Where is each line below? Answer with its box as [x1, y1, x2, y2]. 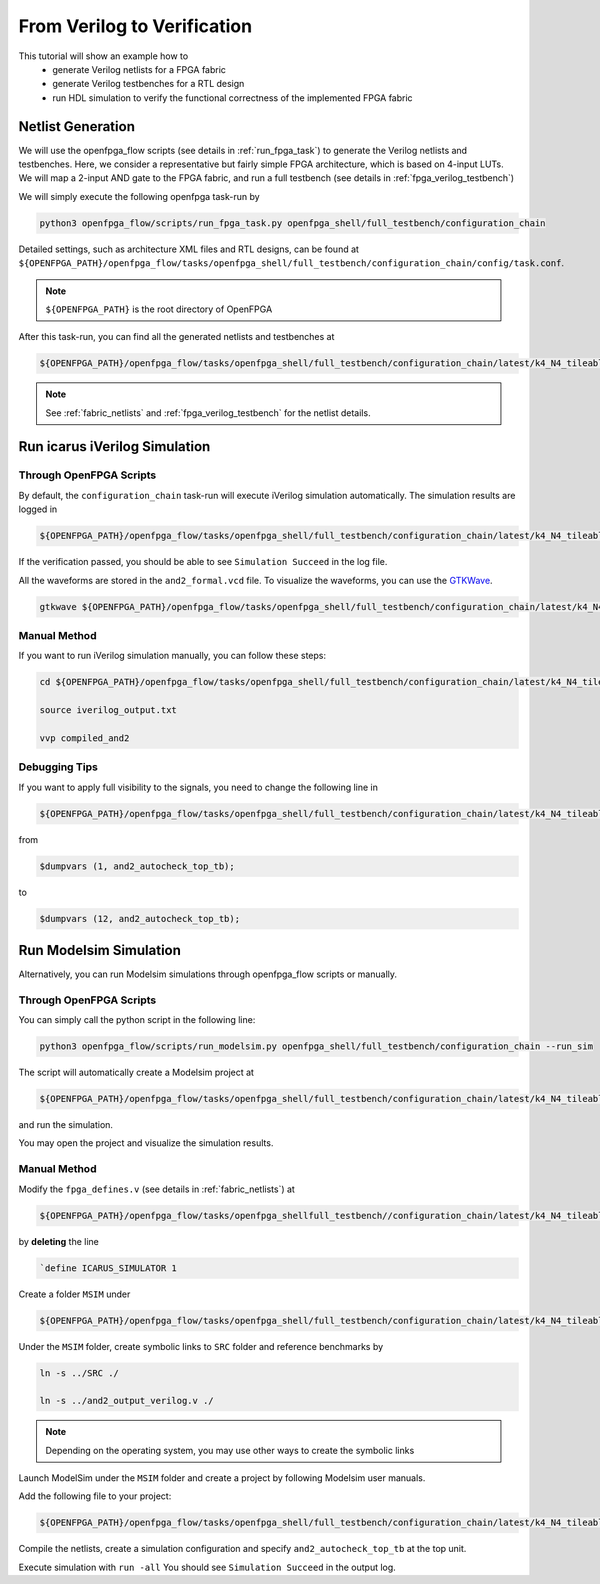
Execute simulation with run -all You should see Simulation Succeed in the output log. [18, 1561, 397, 1573]
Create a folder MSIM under [18, 1288, 131, 1300]
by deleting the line [18, 1235, 100, 1247]
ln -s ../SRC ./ [39, 1367, 120, 1379]
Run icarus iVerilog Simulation [18, 438, 211, 455]
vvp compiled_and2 [39, 732, 130, 744]
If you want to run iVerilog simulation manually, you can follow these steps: [18, 650, 327, 662]
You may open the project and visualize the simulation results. [18, 1137, 274, 1149]
